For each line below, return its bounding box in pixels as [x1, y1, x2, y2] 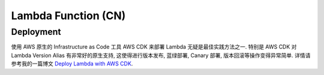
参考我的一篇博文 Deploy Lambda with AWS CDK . [11, 60, 133, 67]
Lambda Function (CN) [11, 9, 126, 22]
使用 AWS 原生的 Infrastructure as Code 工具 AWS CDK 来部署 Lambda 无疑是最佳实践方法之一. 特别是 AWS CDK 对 [11, 43, 297, 50]
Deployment [11, 26, 61, 37]
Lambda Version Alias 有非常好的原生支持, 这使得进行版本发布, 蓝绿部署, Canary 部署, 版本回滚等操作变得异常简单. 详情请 [11, 52, 311, 59]
